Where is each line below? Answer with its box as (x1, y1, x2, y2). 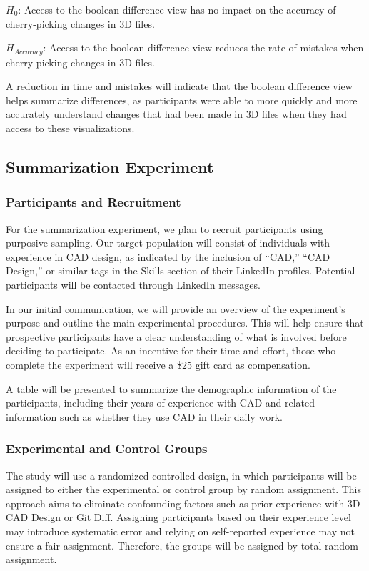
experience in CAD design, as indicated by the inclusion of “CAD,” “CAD (6, 249, 330, 264)
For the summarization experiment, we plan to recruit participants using (6, 221, 323, 236)
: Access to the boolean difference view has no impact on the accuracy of (18, 2, 336, 16)
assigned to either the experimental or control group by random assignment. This (6, 482, 362, 497)
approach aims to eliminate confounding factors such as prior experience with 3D (6, 495, 360, 510)
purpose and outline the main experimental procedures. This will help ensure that (6, 315, 364, 330)
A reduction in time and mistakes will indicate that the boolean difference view (6, 79, 353, 94)
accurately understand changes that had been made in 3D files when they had (6, 106, 347, 121)
